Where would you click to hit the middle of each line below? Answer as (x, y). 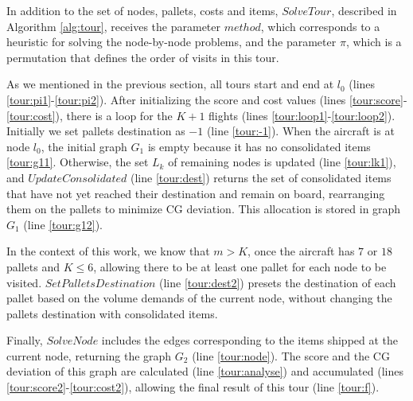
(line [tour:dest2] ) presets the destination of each (278, 282)
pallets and (33, 266)
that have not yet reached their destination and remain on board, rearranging (196, 193)
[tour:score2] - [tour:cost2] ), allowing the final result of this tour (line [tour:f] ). (193, 387)
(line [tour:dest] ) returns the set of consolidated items (261, 177)
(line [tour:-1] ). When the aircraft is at (300, 131)
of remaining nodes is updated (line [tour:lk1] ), (282, 162)
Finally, (25, 340)
